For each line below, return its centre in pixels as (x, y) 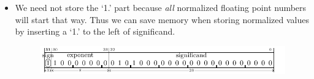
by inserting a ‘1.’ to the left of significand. (95, 31)
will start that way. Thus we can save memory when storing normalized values (162, 19)
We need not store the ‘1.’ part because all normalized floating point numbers (161, 7)
